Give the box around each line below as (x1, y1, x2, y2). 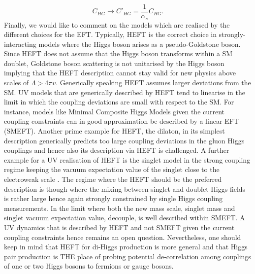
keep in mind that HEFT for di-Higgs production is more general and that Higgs (4, 241, 248, 252)
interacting (4, 38, 36, 49)
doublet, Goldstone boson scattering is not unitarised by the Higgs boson (4, 58, 224, 68)
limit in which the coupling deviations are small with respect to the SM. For (4, 97, 234, 107)
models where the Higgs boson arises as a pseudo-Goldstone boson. (38, 38, 241, 49)
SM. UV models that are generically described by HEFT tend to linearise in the (4, 87, 245, 97)
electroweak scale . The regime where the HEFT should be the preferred (4, 174, 222, 184)
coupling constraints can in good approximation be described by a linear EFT (4, 116, 239, 126)
